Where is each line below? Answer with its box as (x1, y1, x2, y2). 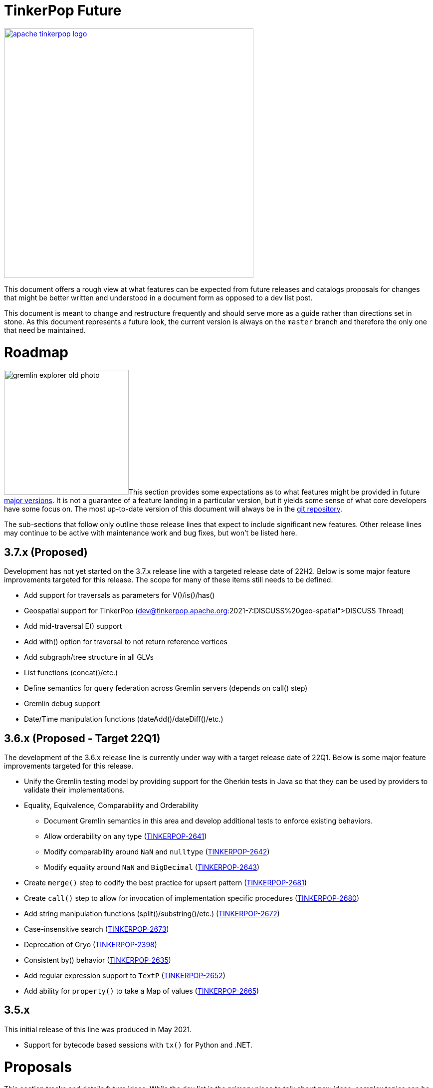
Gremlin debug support (24, 699, 100, 708)
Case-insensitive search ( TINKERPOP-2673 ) (24, 924, 169, 933)
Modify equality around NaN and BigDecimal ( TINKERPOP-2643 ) (44, 862, 260, 871)
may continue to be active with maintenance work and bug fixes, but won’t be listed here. (4, 529, 297, 538)
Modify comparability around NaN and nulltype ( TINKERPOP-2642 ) (44, 847, 270, 856)
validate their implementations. (24, 785, 125, 794)
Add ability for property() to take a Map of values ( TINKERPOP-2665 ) (24, 986, 259, 995)
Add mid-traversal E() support (24, 622, 122, 631)
